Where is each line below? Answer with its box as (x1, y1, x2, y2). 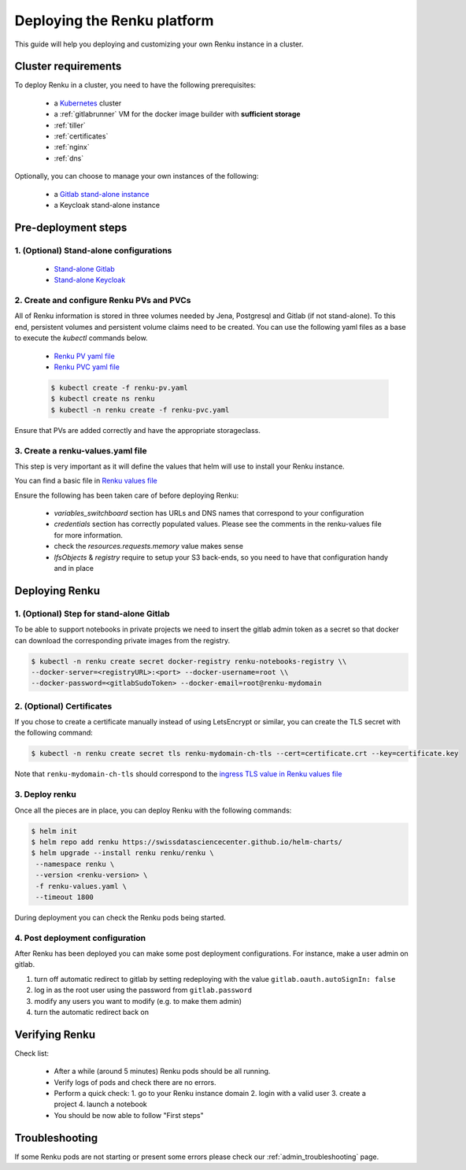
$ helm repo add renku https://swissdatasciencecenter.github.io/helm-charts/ (31, 837, 342, 846)
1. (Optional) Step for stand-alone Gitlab (14, 608, 170, 619)
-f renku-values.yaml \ (35, 882, 128, 890)
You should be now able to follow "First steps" (54, 1110, 204, 1120)
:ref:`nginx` (54, 143, 90, 152)
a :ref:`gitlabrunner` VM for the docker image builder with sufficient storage (54, 109, 301, 119)
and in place (54, 564, 94, 573)
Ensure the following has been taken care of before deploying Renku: (14, 491, 239, 500)
